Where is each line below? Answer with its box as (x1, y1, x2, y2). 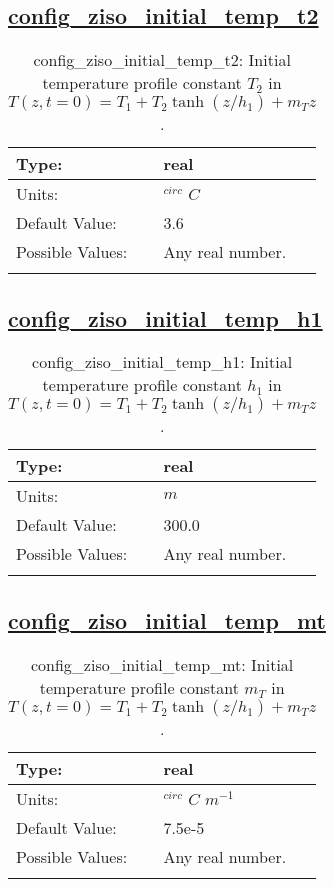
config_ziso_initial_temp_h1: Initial (32, 350, 293, 374)
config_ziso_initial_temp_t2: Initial (33, 48, 291, 72)
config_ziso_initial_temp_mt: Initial (30, 652, 294, 676)
